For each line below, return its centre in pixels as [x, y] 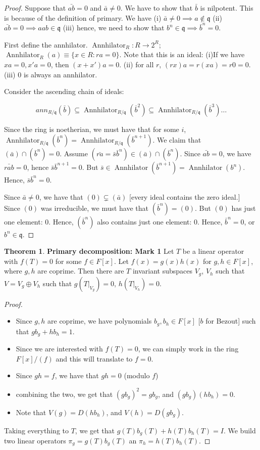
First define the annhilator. [46, 44]
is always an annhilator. [60, 74]
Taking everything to [37, 430]
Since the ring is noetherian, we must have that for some [92, 129]
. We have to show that [157, 8]
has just [244, 208]
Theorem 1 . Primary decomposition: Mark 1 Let [89, 251]
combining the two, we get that [64, 394]
